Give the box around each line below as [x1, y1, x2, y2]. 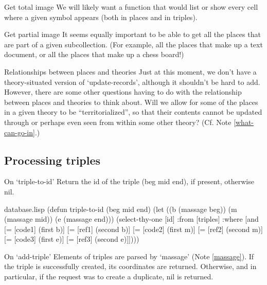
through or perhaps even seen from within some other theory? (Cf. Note [4, 116, 232, 127]
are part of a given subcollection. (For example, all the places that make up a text [4, 39, 263, 49]
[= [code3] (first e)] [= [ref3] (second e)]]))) [4, 234, 139, 244]
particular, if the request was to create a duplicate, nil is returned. [4, 271, 213, 282]
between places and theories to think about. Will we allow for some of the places [4, 96, 258, 107]
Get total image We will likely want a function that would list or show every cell [4, 2, 258, 12]
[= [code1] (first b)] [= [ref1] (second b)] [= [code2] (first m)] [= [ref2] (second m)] [4, 223, 263, 234]
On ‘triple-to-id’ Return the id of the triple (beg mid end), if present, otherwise [4, 176, 254, 187]
